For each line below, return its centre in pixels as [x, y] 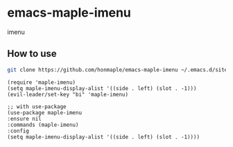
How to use [32, 54]
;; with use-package [37, 106]
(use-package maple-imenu [44, 112]
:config [18, 131]
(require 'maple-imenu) [42, 82]
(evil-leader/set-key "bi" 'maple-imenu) [68, 94]
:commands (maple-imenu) [43, 125]
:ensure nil [24, 119]
